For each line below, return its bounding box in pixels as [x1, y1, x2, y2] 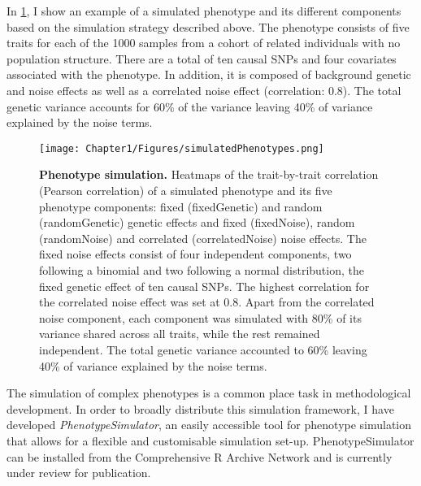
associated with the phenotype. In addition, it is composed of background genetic [7, 66, 411, 83]
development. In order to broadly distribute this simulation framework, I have [7, 400, 394, 417]
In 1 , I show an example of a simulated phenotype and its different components [7, 2, 401, 19]
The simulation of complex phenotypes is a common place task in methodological [7, 384, 411, 401]
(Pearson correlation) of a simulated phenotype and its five [39, 182, 332, 198]
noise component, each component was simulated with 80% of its [39, 309, 362, 326]
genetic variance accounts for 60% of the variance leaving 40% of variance [7, 98, 373, 115]
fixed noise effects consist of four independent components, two [39, 245, 352, 263]
